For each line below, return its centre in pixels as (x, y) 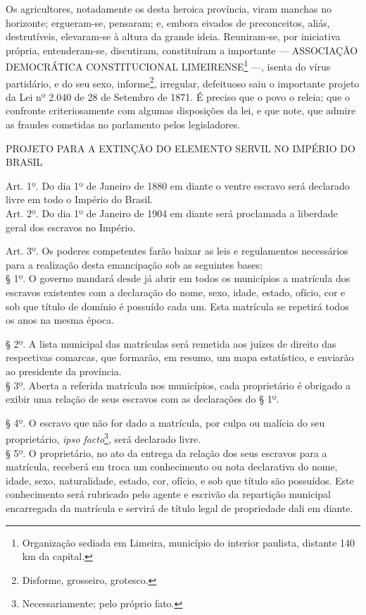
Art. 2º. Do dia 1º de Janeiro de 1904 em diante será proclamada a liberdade (172, 213)
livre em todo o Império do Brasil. (80, 199)
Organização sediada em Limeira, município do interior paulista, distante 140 (189, 542)
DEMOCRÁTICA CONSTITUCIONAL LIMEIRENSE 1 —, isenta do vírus (168, 66)
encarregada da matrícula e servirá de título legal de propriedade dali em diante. (179, 507)
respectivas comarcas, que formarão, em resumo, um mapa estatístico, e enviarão (180, 357)
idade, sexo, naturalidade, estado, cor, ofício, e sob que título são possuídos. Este (180, 480)
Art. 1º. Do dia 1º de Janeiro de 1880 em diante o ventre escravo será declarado (178, 185)
